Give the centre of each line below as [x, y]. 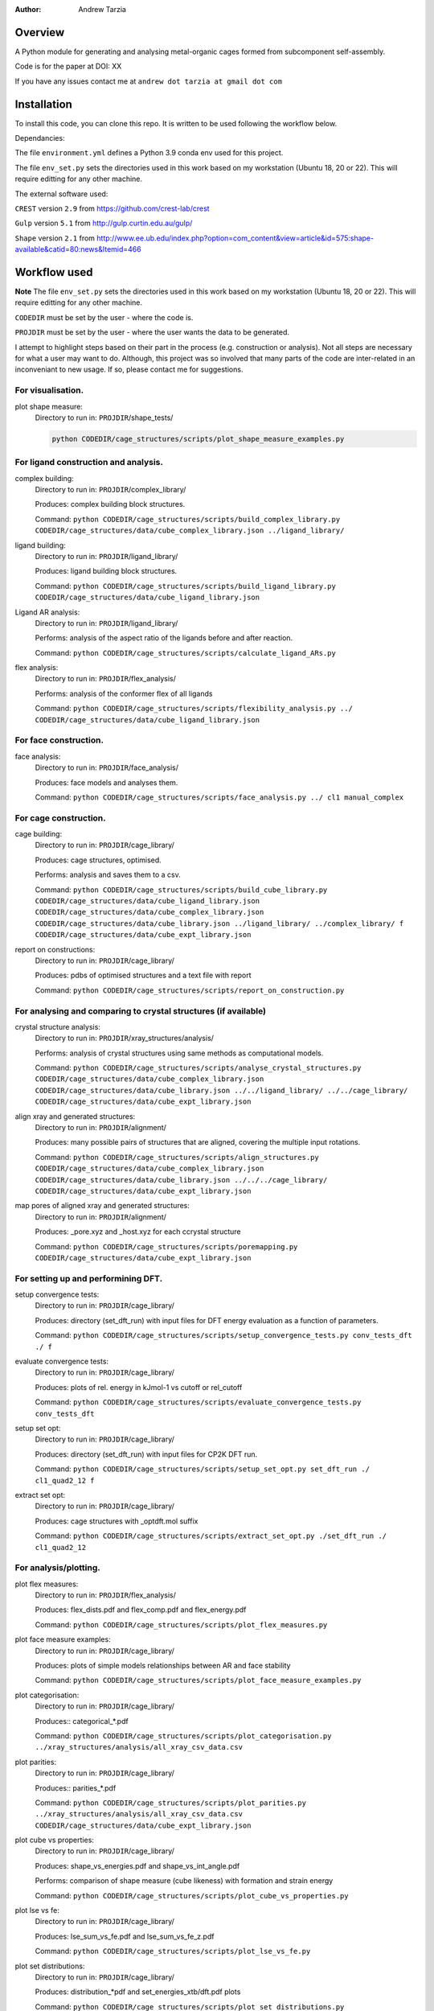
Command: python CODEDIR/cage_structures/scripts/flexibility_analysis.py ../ [194, 709]
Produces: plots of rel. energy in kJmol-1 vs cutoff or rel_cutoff [139, 1387]
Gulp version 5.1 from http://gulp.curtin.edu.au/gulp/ [104, 223]
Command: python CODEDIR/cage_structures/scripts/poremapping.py [166, 1246]
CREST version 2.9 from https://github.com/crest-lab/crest [112, 208]
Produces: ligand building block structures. [106, 571]
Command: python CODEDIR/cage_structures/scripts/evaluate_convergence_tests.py [198, 1402]
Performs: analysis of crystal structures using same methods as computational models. [179, 1053]
